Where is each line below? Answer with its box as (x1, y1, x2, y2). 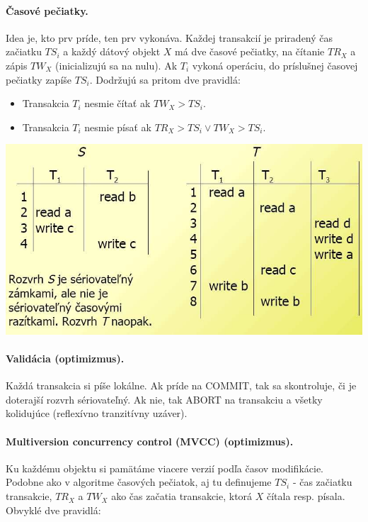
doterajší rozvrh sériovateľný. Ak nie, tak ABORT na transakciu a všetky (6, 391, 323, 406)
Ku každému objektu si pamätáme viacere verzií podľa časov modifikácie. (6, 460, 323, 475)
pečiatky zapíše (6, 72, 72, 87)
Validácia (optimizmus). (6, 351, 125, 366)
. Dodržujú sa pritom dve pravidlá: (89, 72, 241, 87)
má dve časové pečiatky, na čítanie (175, 44, 325, 59)
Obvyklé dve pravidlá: (6, 502, 101, 517)
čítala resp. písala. (267, 489, 345, 504)
